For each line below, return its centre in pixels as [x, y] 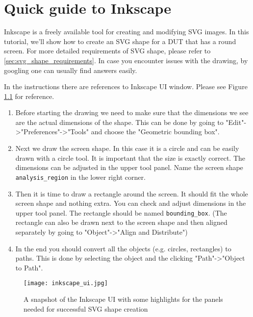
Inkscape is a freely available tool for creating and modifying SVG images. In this [126, 32]
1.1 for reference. [29, 96]
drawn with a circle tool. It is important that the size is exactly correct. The [130, 158]
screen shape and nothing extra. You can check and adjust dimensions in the [131, 203]
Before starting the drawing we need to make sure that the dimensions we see [132, 112]
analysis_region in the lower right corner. [80, 177]
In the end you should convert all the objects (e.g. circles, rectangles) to [123, 248]
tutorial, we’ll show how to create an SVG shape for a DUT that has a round [120, 41]
